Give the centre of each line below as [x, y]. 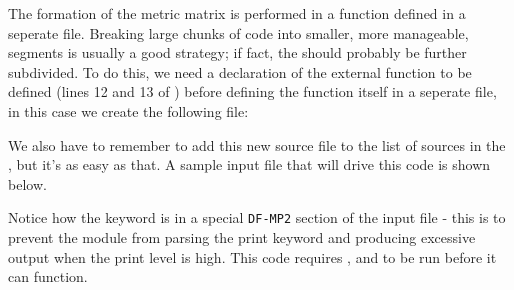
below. [27, 183]
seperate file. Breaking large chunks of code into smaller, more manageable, [238, 32]
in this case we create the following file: [128, 110]
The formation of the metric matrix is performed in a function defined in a [237, 13]
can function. [48, 276]
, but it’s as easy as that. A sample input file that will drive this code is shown [249, 164]
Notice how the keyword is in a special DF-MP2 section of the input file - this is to [257, 217]
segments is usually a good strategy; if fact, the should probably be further [237, 52]
